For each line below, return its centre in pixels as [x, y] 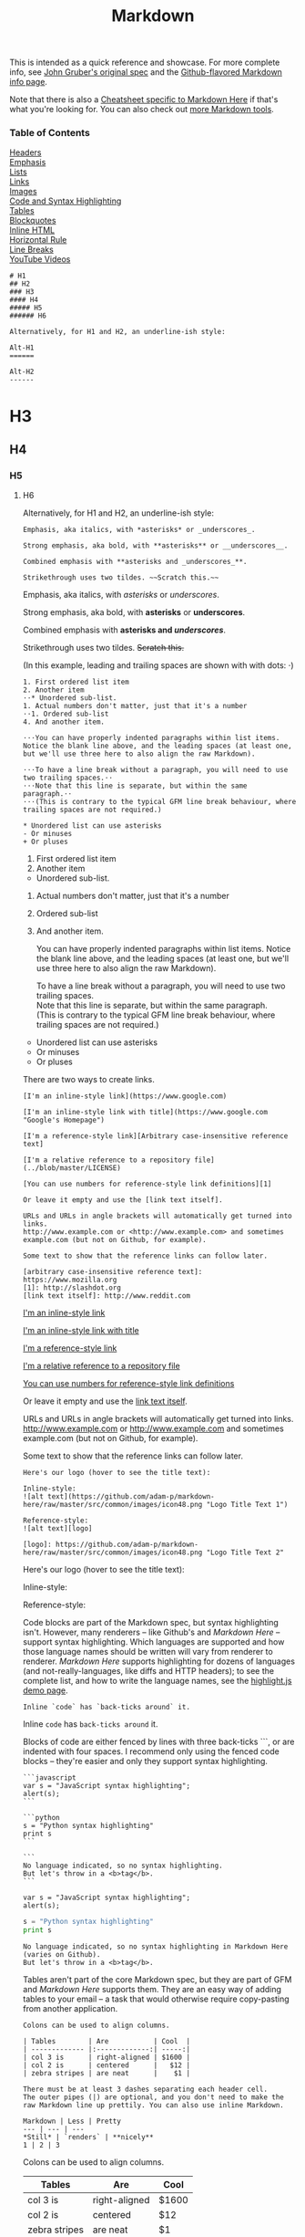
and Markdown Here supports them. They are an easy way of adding [152, 1990]
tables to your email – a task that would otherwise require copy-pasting [156, 1999]
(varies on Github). [61, 1955]
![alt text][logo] [57, 1529]
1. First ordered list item [76, 682]
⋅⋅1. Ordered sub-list [66, 714]
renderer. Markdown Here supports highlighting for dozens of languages [159, 1661]
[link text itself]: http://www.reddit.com [107, 1296]
